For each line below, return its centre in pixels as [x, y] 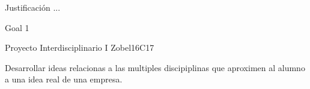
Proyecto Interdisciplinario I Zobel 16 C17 [80, 47]
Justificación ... [33, 7]
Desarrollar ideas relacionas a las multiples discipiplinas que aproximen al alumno [155, 67]
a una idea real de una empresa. [64, 79]
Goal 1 [17, 27]
